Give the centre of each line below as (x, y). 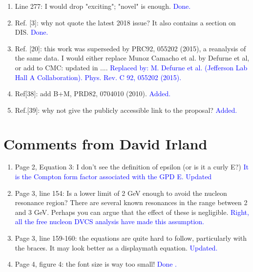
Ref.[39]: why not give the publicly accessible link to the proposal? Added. (126, 110)
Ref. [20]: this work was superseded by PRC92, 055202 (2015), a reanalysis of (130, 48)
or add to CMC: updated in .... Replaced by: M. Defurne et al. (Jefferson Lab (131, 67)
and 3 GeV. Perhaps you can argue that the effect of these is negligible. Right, (132, 212)
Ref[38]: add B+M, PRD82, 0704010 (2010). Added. (93, 94)
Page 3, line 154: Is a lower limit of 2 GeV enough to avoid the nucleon (121, 193)
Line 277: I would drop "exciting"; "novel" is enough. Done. (103, 6)
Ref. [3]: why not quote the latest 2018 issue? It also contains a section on (125, 22)
